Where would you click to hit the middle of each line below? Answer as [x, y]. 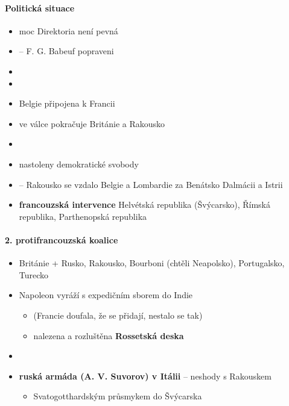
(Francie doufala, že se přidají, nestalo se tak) [118, 315]
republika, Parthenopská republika [83, 216]
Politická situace [40, 8]
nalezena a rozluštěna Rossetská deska [109, 335]
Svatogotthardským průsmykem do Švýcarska [118, 396]
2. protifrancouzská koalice [62, 239]
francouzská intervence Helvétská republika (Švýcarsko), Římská [145, 205]
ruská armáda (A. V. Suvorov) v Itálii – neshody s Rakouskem [145, 376]
